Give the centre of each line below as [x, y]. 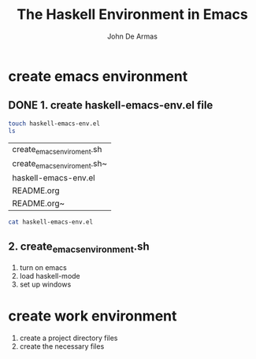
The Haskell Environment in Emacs [132, 15]
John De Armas [132, 36]
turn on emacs [43, 267]
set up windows [45, 284]
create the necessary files [62, 346]
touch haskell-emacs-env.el [54, 124]
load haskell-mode [50, 276]
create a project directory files [69, 338]
